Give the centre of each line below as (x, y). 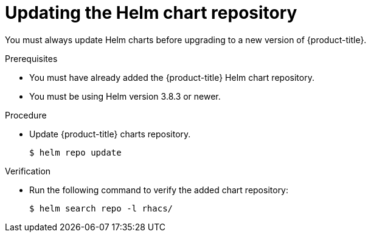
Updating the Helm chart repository (151, 13)
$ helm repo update (75, 152)
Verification (28, 171)
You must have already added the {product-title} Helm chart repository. (172, 77)
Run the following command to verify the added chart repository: (159, 190)
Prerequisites (31, 58)
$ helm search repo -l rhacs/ (101, 208)
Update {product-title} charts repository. (110, 134)
